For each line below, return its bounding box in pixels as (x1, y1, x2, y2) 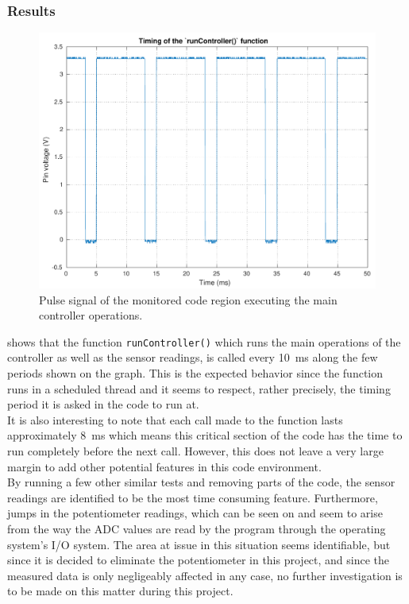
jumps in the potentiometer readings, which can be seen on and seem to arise (7, 505, 383, 521)
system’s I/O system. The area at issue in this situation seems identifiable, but (7, 536, 391, 552)
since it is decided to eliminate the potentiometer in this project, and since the (7, 552, 390, 568)
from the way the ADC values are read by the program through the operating (7, 520, 386, 536)
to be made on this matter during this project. (7, 583, 233, 599)
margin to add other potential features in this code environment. (7, 458, 322, 474)
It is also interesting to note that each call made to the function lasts (7, 411, 343, 428)
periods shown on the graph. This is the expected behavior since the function (7, 364, 384, 381)
